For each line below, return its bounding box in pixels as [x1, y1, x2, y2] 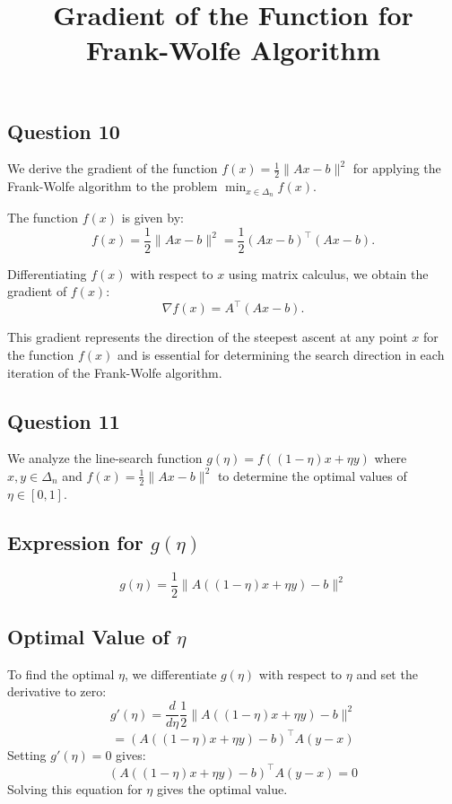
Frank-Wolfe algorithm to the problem [7, 177, 218, 196]
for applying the [352, 159, 441, 178]
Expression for [7, 528, 143, 555]
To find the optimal [7, 664, 115, 683]
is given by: [121, 208, 184, 227]
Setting [7, 745, 47, 764]
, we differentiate [125, 664, 217, 683]
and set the [356, 664, 418, 683]
